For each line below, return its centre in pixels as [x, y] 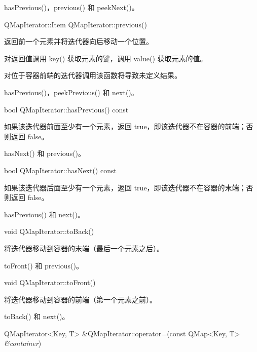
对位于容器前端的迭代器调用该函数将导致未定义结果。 [93, 75]
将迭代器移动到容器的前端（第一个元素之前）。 [80, 299]
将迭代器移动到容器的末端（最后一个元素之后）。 [84, 248]
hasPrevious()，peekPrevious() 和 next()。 [71, 92]
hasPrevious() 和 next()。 [45, 214]
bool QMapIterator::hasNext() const [60, 170]
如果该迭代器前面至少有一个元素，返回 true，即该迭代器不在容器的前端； [125, 126]
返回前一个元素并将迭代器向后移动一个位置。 [79, 41]
